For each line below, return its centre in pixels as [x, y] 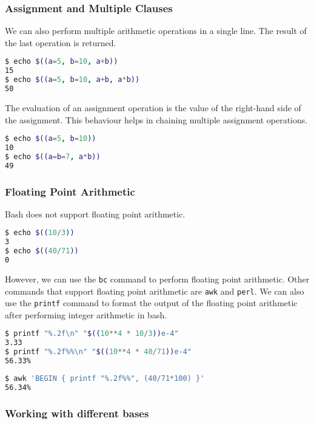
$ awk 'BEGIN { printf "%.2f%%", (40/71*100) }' [105, 378]
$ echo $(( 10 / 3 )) [40, 233]
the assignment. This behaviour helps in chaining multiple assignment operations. [156, 119]
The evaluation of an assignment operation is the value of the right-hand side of [153, 107]
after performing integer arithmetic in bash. [86, 314]
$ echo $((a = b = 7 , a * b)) [53, 156]
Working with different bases [77, 413]
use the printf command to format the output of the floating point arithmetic [151, 303]
